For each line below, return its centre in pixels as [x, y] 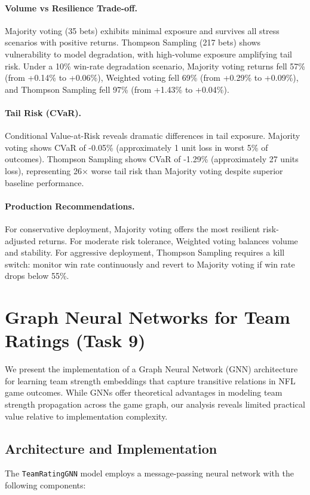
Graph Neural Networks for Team [148, 317]
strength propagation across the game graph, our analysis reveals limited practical [155, 404]
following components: [45, 485]
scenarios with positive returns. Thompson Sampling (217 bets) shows [133, 42]
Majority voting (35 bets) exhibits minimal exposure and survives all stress [142, 30]
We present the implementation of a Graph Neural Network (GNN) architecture [151, 369]
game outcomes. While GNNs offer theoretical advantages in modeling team [144, 392]
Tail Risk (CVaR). [43, 112]
